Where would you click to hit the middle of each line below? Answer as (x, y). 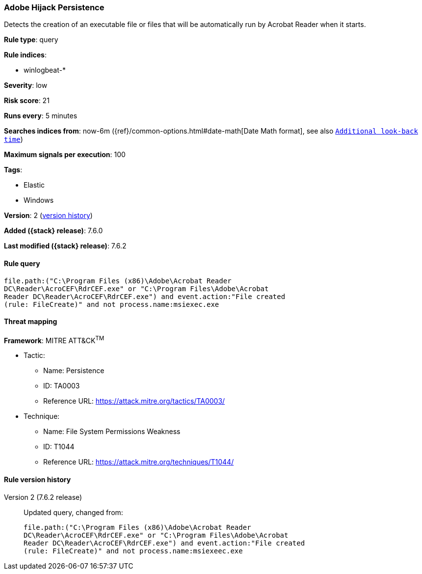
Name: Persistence (74, 371)
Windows (39, 200)
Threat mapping (31, 322)
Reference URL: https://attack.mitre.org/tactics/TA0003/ (134, 401)
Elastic (34, 185)
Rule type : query (31, 40)
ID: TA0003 (62, 386)
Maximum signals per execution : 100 (65, 155)
